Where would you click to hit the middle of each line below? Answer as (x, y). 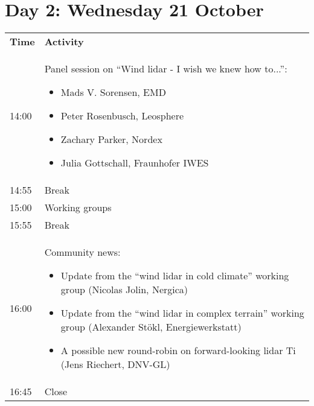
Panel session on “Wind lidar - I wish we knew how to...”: (166, 69)
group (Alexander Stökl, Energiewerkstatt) (151, 327)
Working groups (78, 208)
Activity (64, 42)
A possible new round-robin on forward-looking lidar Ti (178, 350)
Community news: (82, 252)
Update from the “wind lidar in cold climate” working (175, 276)
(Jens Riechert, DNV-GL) (115, 364)
